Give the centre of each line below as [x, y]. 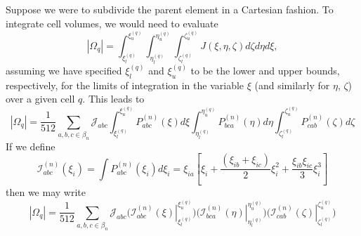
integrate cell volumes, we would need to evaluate [112, 23]
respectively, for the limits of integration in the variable [125, 85]
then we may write [46, 192]
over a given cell [40, 99]
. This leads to [113, 99]
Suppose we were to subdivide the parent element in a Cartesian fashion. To [170, 9]
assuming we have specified [64, 70]
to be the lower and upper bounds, [265, 70]
